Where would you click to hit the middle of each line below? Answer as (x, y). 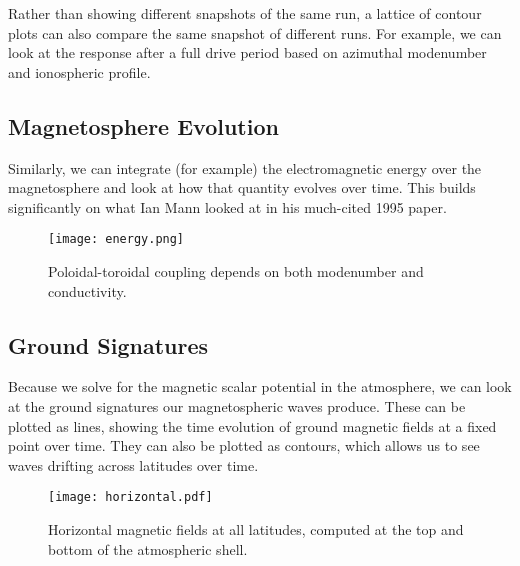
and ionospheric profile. (79, 71)
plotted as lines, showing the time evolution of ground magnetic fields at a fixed (252, 425)
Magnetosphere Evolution (143, 125)
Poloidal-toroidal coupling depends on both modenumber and (236, 271)
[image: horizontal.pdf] (130, 497)
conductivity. (87, 290)
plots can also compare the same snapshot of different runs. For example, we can (255, 32)
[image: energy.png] (116, 239)
